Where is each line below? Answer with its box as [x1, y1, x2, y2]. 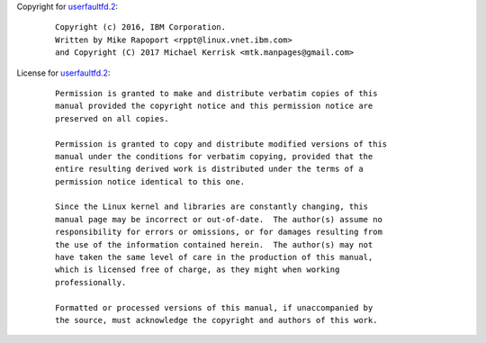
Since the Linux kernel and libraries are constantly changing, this [55, 202, 369, 212]
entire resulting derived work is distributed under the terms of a [55, 164, 364, 175]
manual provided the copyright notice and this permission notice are [55, 101, 373, 112]
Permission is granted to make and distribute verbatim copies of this [55, 88, 378, 98]
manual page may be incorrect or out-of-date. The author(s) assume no [55, 214, 382, 224]
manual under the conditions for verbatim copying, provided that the [55, 151, 373, 161]
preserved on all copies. [55, 113, 170, 123]
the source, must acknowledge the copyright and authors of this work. [55, 315, 378, 325]
